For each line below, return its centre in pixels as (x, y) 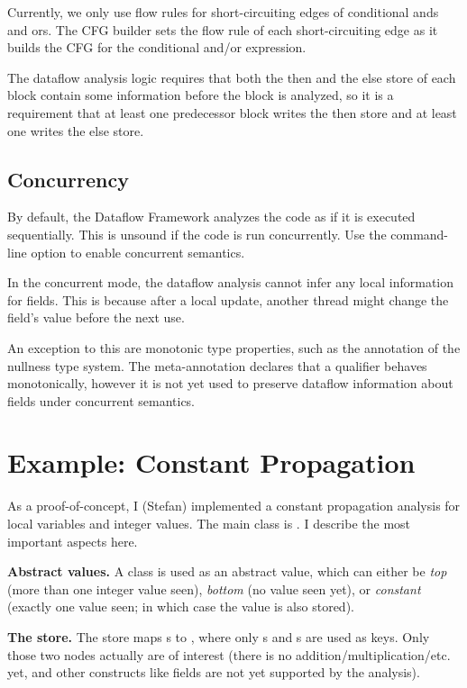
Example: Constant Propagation (211, 462)
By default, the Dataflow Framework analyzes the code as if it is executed (211, 217)
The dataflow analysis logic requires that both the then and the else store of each (232, 77)
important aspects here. (73, 541)
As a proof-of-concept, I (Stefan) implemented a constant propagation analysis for (234, 506)
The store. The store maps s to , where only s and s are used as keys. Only (219, 636)
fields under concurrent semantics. (101, 400)
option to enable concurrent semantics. (138, 252)
